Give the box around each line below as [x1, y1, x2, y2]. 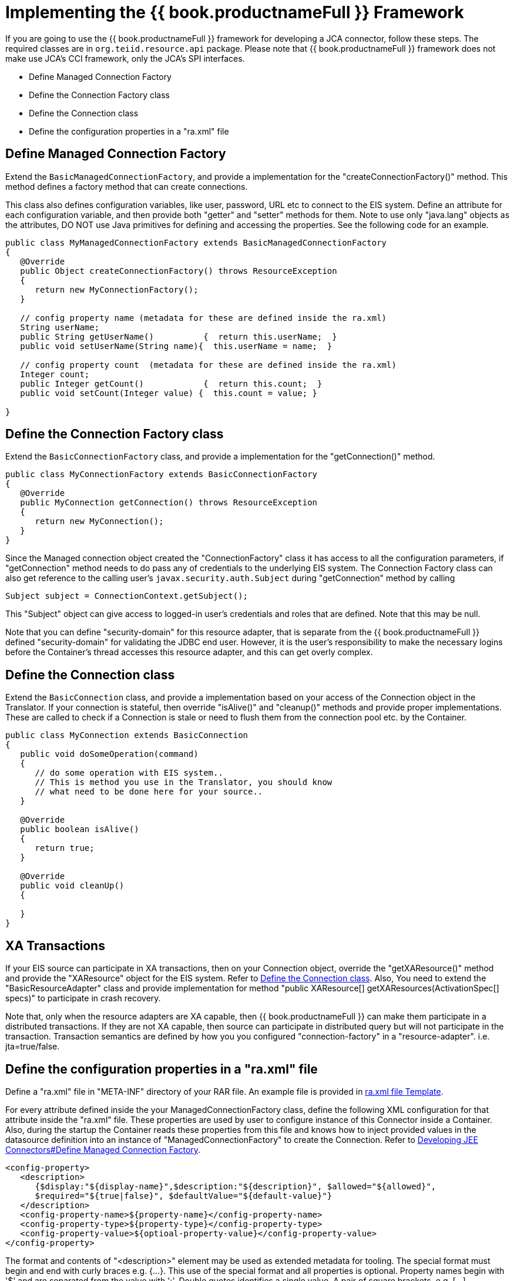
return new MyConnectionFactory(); [35, 284, 199, 294]
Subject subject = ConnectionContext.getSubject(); [5, 591, 248, 601]
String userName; [20, 322, 100, 332]
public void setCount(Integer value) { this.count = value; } [20, 388, 318, 398]
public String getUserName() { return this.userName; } [20, 331, 337, 341]
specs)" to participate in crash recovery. [5, 993, 161, 1004]
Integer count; [20, 369, 90, 379]
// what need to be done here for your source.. [35, 787, 263, 797]
